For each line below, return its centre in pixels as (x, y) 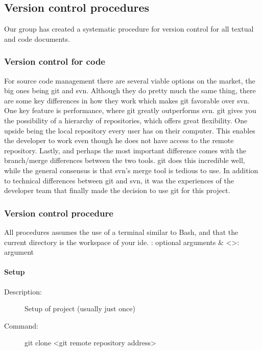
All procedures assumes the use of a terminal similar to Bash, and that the (121, 232)
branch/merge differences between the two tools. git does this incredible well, (125, 160)
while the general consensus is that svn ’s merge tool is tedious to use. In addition (131, 170)
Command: (21, 325)
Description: (23, 291)
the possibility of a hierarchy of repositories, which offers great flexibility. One (126, 120)
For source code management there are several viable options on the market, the (130, 80)
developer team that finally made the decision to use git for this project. (117, 190)
